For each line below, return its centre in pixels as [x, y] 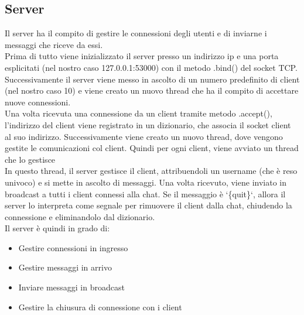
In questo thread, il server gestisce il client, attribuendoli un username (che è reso [151, 171]
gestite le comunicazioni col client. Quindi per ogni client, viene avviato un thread [152, 148]
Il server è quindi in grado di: [57, 228]
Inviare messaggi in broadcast [71, 287]
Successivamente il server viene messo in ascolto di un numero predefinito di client [152, 79]
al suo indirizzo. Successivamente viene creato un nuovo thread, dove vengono [144, 136]
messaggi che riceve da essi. [54, 44]
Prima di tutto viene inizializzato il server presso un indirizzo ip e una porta [142, 56]
